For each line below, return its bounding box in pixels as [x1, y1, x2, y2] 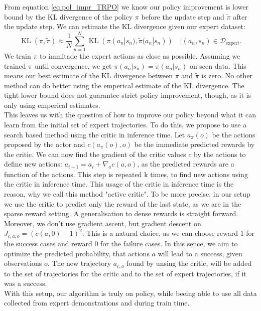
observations [4, 258, 42, 268]
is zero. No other [201, 70, 252, 81]
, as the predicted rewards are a [137, 159, 234, 169]
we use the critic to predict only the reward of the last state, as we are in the [4, 198, 241, 209]
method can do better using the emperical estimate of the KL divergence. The [4, 80, 244, 90]
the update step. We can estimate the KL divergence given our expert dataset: [4, 21, 245, 32]
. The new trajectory [47, 258, 111, 268]
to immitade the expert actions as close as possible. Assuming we [40, 50, 240, 61]
